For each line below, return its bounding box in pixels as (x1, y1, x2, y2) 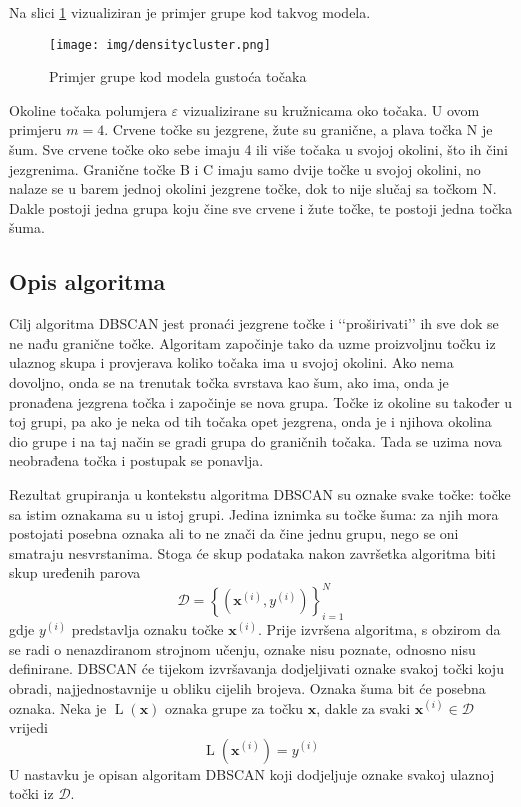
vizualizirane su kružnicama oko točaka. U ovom (182, 99, 480, 120)
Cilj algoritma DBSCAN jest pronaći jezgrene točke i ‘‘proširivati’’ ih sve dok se (9, 313, 499, 334)
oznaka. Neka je (9, 697, 107, 718)
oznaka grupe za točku (165, 697, 304, 718)
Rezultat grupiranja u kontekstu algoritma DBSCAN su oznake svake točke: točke (9, 483, 511, 504)
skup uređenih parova (9, 562, 141, 583)
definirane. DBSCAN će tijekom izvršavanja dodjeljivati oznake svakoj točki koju (9, 658, 504, 679)
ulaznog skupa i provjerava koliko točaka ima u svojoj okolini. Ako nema (9, 352, 454, 373)
